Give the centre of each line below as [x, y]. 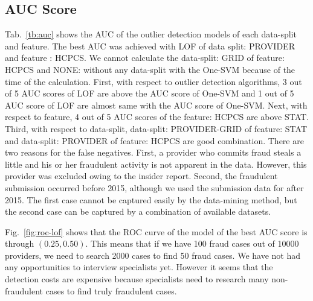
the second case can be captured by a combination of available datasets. [138, 211]
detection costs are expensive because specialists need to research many [137, 279]
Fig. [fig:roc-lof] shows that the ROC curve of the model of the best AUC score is [156, 231]
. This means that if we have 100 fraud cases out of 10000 [192, 243]
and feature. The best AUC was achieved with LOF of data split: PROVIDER [150, 46]
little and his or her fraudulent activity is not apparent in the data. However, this [156, 164]
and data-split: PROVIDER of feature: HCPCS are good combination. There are [154, 140]
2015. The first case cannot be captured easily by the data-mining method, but [151, 199]
